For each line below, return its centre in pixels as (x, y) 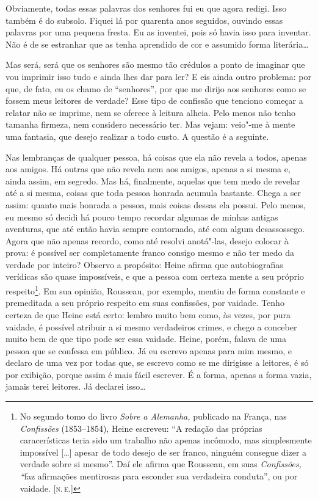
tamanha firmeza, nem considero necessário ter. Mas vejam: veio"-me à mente (150, 124)
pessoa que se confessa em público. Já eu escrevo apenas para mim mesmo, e (149, 350)
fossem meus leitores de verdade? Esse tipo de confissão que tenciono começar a (154, 100)
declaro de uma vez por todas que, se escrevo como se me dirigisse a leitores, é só (157, 362)
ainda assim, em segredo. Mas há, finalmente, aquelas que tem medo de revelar (153, 180)
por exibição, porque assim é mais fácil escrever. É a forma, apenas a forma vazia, (159, 374)
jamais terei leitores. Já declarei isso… (76, 386)
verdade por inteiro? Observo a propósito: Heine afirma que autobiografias (144, 264)
